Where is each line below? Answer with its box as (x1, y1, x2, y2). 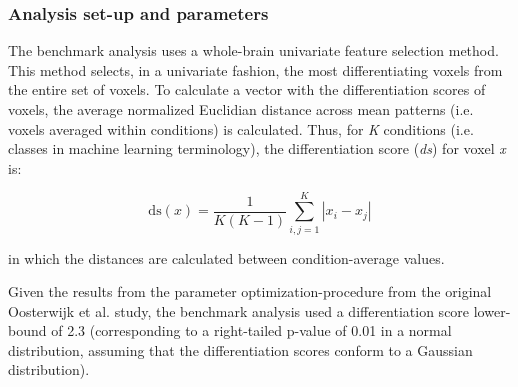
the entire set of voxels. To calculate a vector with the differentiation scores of (8, 79, 486, 100)
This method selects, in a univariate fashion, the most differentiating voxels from (8, 59, 503, 80)
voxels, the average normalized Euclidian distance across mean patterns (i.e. (8, 99, 474, 119)
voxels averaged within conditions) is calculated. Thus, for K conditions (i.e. (8, 118, 474, 139)
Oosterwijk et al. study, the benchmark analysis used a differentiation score (8, 300, 470, 321)
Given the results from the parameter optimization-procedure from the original (8, 281, 492, 302)
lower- (473, 300, 511, 321)
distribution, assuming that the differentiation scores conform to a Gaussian (8, 339, 473, 360)
